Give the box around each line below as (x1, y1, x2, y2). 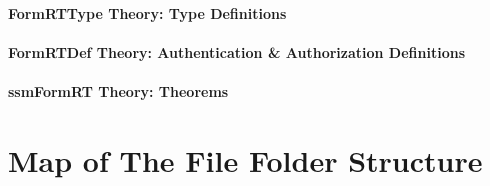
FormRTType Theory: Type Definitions (8, 2, 287, 23)
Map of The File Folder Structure (8, 139, 483, 180)
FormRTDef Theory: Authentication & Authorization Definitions (8, 41, 466, 62)
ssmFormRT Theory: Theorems (8, 80, 229, 101)
